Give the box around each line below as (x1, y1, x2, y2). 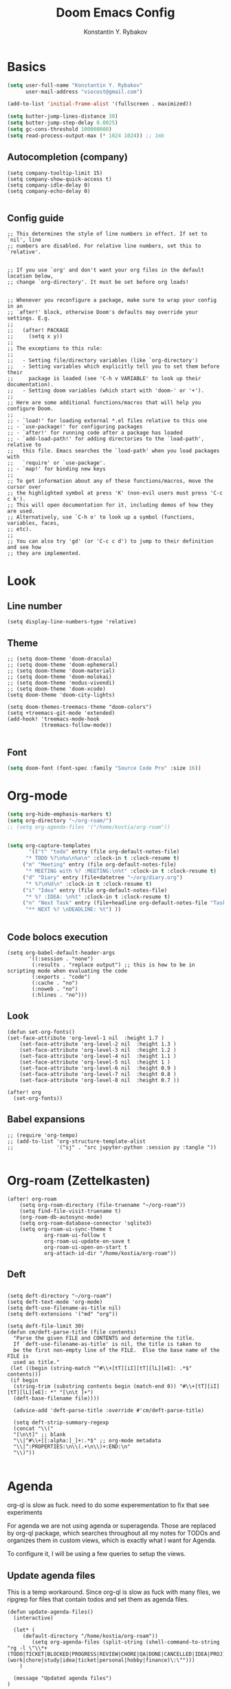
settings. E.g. (7, 315, 51, 322)
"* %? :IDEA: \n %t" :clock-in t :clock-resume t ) (25, 893, 170, 900)
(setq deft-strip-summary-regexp (13, 1419, 109, 1427)
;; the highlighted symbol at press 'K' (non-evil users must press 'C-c (7, 490, 223, 497)
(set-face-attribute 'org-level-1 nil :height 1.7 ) (7, 1035, 165, 1042)
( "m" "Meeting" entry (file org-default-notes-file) (22, 861, 177, 869)
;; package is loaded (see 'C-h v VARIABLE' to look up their (7, 375, 201, 382)
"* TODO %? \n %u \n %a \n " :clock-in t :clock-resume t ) (25, 855, 180, 862)
